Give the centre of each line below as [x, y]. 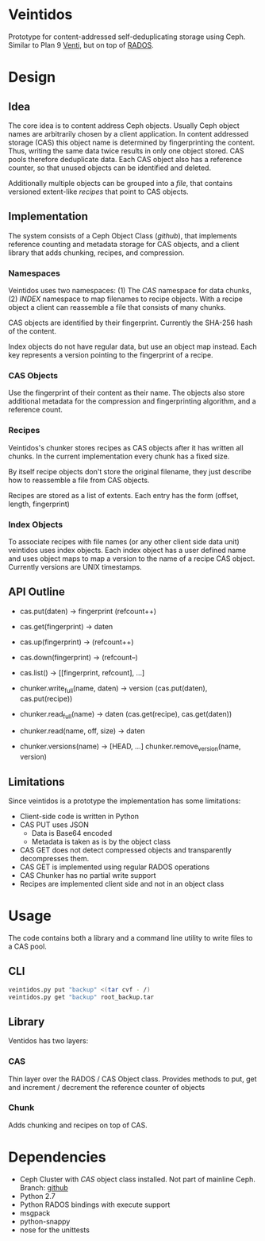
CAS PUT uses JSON [54, 825]
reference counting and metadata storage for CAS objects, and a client [124, 244]
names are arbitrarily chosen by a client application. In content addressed [129, 133]
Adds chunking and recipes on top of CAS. [78, 1125]
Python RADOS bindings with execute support [95, 1204]
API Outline [37, 592]
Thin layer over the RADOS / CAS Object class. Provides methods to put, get [132, 1079]
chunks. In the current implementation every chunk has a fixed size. [119, 456]
